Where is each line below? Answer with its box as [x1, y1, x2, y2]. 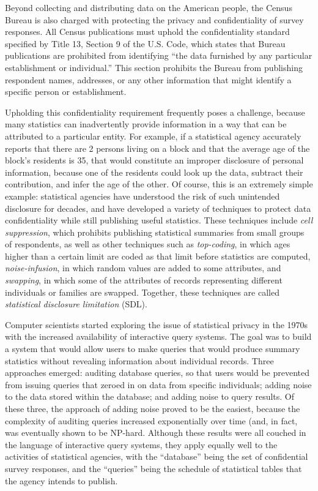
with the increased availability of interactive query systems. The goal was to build [5, 330, 312, 343]
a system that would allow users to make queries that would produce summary [5, 342, 300, 355]
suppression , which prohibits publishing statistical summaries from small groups [5, 225, 305, 238]
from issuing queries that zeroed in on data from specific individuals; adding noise [5, 378, 312, 391]
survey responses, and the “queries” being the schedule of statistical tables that [5, 462, 302, 474]
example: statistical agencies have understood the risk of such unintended [5, 189, 280, 202]
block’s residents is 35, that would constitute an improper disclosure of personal [5, 154, 304, 167]
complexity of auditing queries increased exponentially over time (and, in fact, [5, 414, 298, 427]
